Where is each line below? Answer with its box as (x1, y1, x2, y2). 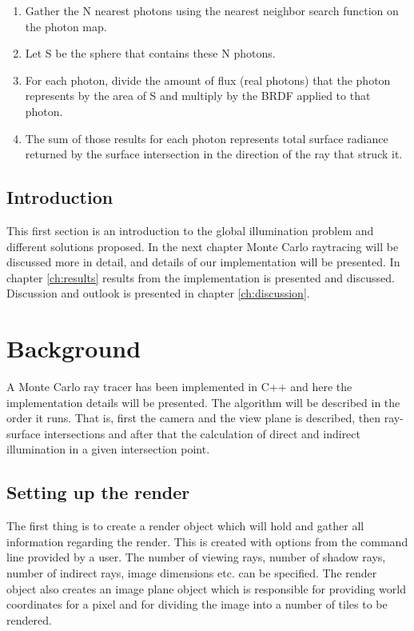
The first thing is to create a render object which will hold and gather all (6, 517, 364, 534)
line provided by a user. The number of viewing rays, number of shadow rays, (6, 549, 386, 565)
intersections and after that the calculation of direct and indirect (44, 425, 361, 441)
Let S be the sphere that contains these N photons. (25, 45, 276, 62)
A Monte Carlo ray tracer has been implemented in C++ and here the (6, 378, 352, 395)
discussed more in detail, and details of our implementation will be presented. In (6, 254, 400, 270)
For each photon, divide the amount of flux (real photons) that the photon (25, 71, 391, 88)
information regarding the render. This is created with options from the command (6, 533, 408, 549)
